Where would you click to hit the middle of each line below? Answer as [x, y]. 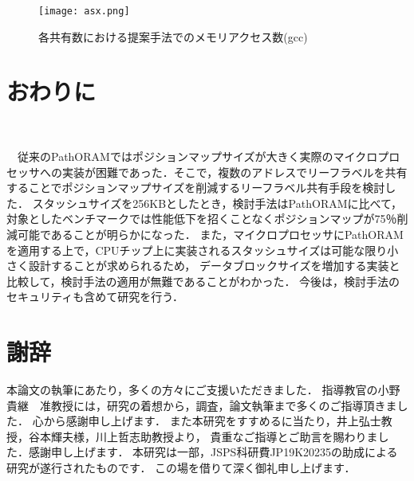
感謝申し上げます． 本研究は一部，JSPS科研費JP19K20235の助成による [213, 452]
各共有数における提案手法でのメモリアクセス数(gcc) [173, 36]
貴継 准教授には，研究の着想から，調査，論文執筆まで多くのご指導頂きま [202, 405]
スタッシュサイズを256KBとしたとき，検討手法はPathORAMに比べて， [217, 203]
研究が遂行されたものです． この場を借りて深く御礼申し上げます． [181, 467]
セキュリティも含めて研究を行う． [95, 297]
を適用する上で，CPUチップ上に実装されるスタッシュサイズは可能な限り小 [203, 250]
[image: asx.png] [84, 11]
